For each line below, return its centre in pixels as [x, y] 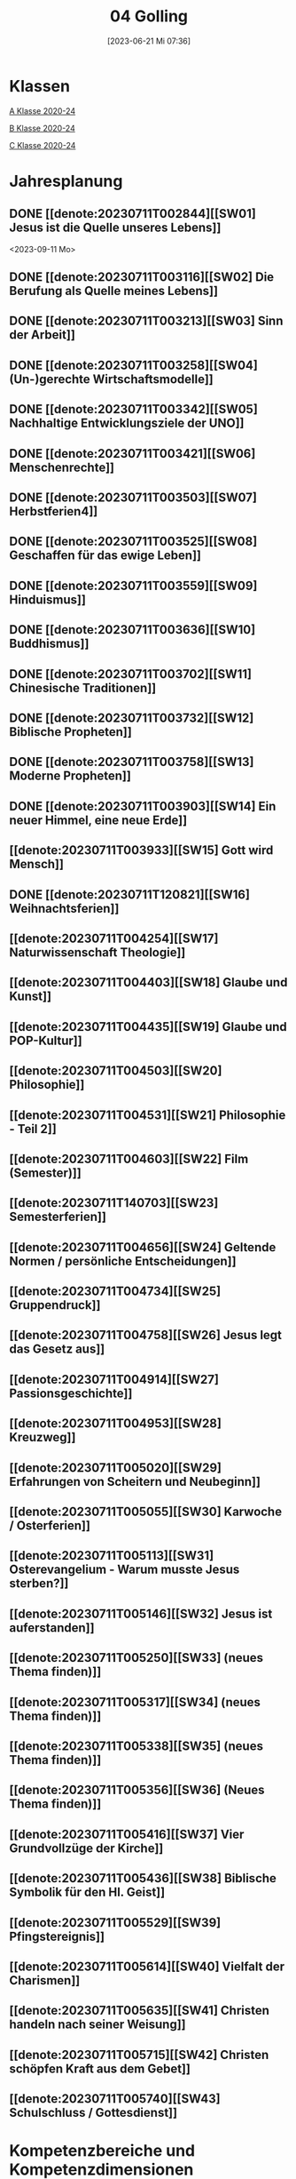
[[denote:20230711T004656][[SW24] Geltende [143, 1247]
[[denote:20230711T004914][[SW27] [114, 1379]
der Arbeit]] [42, 335]
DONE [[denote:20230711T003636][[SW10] [132, 630]
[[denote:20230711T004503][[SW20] [116, 1071]
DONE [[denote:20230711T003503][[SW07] [133, 498]
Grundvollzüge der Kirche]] [86, 1848]
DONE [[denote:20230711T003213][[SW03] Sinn [146, 321]
